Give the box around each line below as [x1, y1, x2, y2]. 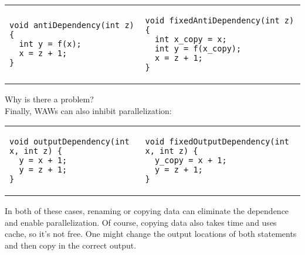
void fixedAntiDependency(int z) [145, 16, 294, 25]
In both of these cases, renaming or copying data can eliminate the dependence [5, 205, 289, 217]
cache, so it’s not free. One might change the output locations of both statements [5, 228, 297, 240]
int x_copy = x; [154, 35, 227, 44]
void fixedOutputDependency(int [145, 137, 290, 147]
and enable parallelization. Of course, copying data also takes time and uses [5, 216, 277, 228]
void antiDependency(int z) [9, 20, 134, 30]
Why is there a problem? [5, 93, 94, 105]
